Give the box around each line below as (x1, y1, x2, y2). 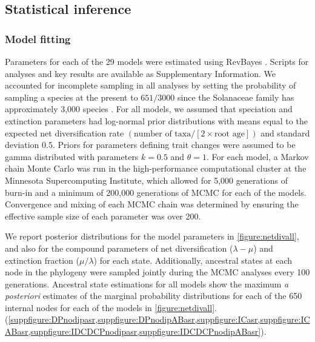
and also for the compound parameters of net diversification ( (5, 241, 233, 254)
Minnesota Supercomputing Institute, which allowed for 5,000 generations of (5, 173, 288, 186)
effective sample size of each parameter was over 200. (5, 209, 201, 222)
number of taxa (134, 129, 191, 138)
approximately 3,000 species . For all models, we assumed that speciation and (5, 102, 293, 115)
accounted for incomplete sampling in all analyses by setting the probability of (5, 79, 296, 92)
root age (214, 129, 245, 138)
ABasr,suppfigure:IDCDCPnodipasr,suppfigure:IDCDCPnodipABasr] (5, 325, 261, 338)
